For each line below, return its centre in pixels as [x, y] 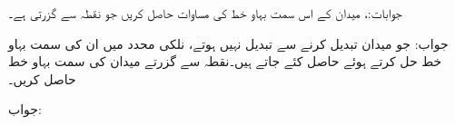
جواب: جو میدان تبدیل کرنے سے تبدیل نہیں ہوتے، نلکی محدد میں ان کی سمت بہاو [228, 43]
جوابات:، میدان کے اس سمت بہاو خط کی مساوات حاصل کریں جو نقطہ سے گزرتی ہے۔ [205, 13]
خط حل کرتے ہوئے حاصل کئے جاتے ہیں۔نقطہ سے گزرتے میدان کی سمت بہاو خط [225, 61]
